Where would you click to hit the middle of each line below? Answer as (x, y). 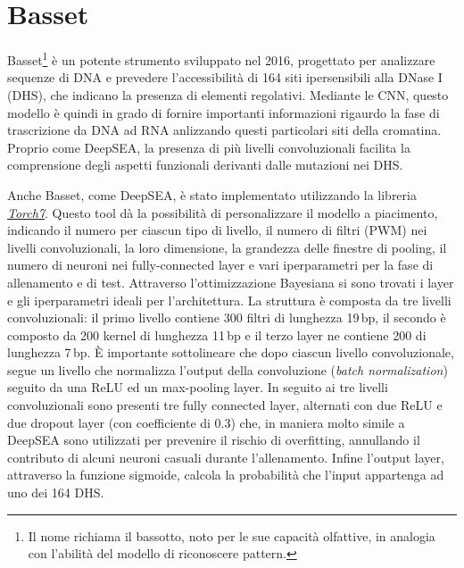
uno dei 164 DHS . (56, 493)
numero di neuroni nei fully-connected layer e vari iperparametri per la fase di (220, 265)
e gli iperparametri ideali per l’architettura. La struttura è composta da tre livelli (229, 300)
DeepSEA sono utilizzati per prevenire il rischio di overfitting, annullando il (214, 440)
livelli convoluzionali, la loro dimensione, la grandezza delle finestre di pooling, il (227, 247)
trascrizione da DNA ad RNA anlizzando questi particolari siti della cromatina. (224, 130)
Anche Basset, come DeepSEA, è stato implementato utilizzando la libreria (212, 194)
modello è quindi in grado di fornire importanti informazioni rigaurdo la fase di (224, 112)
